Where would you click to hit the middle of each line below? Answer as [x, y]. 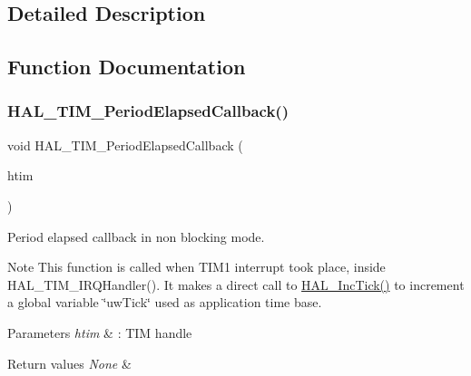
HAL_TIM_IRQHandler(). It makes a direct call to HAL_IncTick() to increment [236, 284]
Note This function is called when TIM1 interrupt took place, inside [196, 267]
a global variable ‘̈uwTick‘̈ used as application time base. [165, 302]
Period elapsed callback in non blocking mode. [136, 236]
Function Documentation [127, 67]
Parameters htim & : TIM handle [100, 332]
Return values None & [69, 363]
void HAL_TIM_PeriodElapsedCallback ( [125, 145]
